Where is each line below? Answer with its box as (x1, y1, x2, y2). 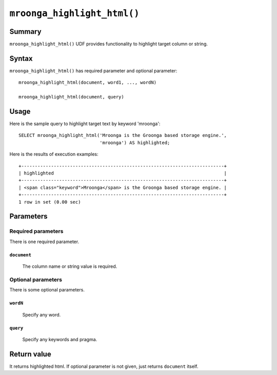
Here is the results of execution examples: (9, 151, 98, 157)
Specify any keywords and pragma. (22, 337, 97, 343)
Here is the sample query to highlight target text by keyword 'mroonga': (9, 121, 161, 127)
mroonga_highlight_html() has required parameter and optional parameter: (9, 67, 177, 74)
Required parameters (9, 228, 64, 235)
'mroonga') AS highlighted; (99, 140, 170, 146)
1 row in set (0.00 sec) (18, 199, 81, 205)
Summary (9, 27, 42, 36)
